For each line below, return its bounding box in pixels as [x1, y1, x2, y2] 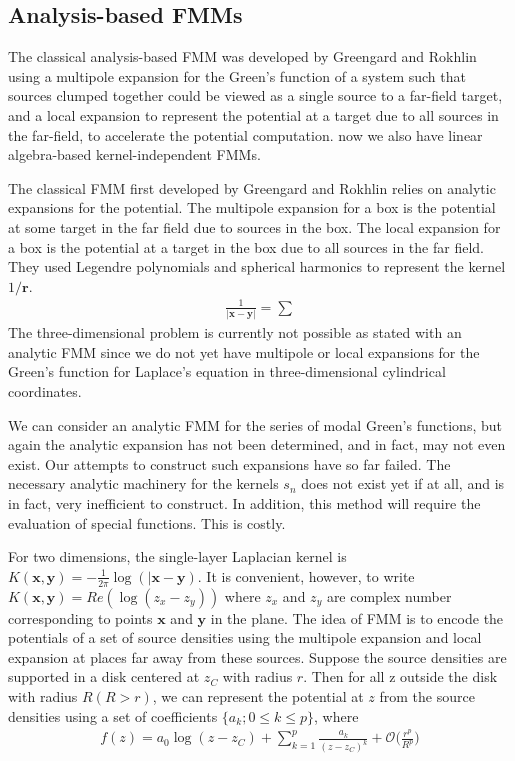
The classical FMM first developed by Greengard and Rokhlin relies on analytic [8, 177, 496, 198]
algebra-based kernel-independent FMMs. [8, 144, 261, 165]
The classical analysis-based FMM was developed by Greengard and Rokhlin [8, 46, 477, 67]
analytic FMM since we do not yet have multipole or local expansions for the [8, 341, 480, 362]
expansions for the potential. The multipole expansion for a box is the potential [8, 197, 496, 218]
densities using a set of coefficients [8, 705, 218, 726]
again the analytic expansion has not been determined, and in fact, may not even [8, 434, 506, 455]
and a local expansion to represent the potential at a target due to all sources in [8, 104, 499, 125]
